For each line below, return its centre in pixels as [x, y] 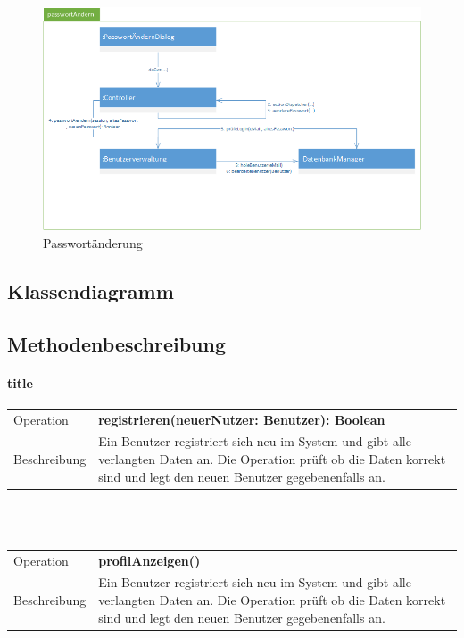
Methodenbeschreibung [117, 343]
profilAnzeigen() [149, 560]
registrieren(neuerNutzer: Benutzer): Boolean [242, 419]
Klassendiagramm [91, 290]
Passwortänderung [93, 242]
